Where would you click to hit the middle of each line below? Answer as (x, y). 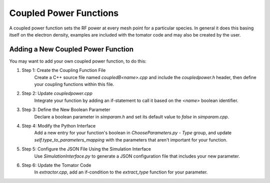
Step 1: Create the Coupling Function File (64, 70)
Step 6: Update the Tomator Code (56, 165)
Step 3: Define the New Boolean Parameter (66, 109)
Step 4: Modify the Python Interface (59, 125)
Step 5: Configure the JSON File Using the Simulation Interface (86, 149)
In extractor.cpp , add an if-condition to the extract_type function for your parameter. (121, 172)
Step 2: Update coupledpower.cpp (57, 93)
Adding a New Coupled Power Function (71, 49)
